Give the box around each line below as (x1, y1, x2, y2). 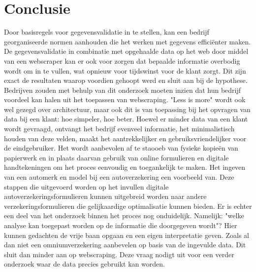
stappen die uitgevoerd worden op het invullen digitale (4, 181, 169, 192)
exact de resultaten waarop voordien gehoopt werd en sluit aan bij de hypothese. (4, 75, 248, 85)
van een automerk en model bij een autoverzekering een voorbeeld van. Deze (4, 172, 234, 182)
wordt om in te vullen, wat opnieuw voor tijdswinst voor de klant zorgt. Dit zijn (4, 65, 246, 76)
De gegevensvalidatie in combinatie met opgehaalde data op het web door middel (4, 46, 249, 56)
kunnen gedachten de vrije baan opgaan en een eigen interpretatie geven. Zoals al (4, 230, 249, 240)
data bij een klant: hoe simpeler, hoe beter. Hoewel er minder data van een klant (4, 114, 248, 124)
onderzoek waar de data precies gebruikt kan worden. (4, 259, 165, 269)
